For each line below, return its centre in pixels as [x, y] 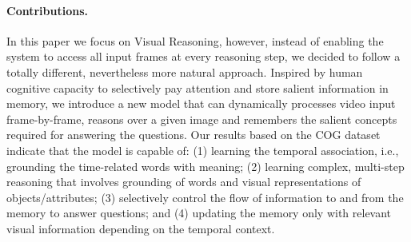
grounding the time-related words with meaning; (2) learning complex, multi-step [205, 166]
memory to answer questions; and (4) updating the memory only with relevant [199, 213]
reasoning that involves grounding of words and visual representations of [184, 182]
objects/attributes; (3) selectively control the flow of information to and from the [205, 197]
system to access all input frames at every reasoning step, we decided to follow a [204, 56]
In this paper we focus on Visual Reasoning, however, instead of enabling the [195, 40]
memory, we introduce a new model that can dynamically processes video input [201, 103]
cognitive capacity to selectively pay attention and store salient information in [198, 87]
